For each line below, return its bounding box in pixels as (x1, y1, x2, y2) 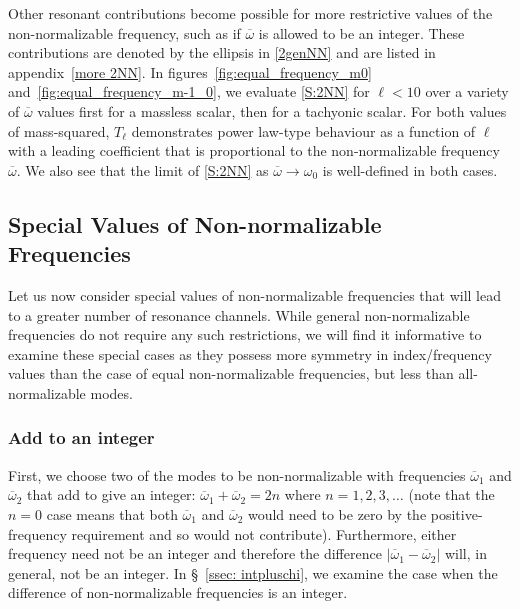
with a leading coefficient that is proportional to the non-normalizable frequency (8, 140, 500, 161)
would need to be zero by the (247, 503, 427, 524)
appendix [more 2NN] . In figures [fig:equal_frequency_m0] (8, 61, 372, 82)
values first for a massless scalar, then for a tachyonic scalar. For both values (37, 100, 507, 121)
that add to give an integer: (27, 484, 196, 505)
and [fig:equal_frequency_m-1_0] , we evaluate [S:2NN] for (8, 81, 370, 102)
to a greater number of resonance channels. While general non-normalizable (8, 304, 470, 325)
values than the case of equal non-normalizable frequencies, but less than (8, 363, 454, 384)
